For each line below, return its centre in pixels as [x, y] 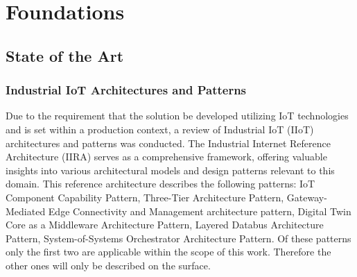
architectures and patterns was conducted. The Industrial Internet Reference [168, 143]
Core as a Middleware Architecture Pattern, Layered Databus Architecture [165, 225]
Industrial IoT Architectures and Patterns [126, 90]
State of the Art [65, 55]
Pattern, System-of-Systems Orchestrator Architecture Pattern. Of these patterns [178, 238]
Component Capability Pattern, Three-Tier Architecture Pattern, [145, 197]
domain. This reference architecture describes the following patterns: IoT [160, 184]
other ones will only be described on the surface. [108, 265]
